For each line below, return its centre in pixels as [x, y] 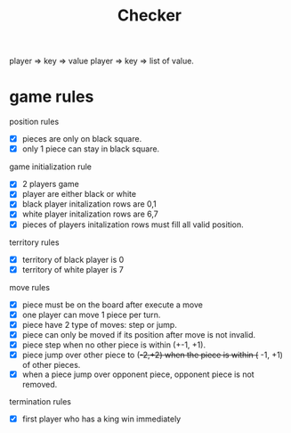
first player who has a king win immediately [101, 419]
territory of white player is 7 [73, 269]
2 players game [51, 184]
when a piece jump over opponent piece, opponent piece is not [138, 374]
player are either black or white [79, 194]
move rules [30, 287]
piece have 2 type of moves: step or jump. [100, 324]
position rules [34, 122]
